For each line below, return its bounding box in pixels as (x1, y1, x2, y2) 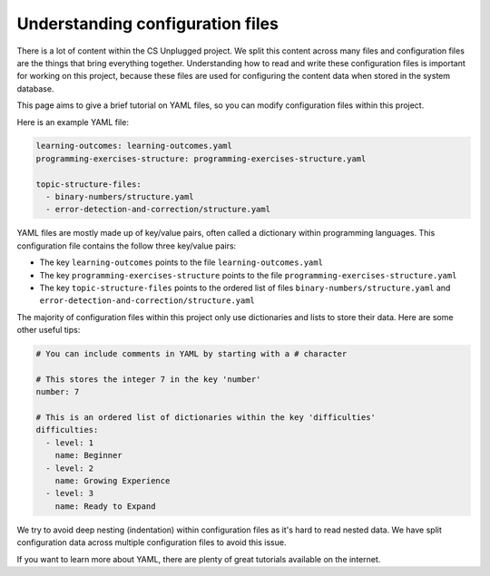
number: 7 (35, 386, 80, 397)
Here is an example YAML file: (16, 116, 129, 127)
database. (16, 83, 54, 94)
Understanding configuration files (16, 14, 279, 34)
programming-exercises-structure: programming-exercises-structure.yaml (35, 153, 367, 163)
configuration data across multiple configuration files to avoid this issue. (16, 537, 287, 548)
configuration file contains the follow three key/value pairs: (16, 240, 237, 251)
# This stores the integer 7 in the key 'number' (35, 374, 261, 385)
